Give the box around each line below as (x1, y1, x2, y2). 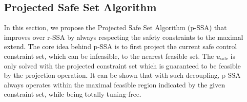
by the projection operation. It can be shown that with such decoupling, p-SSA (4, 70, 241, 80)
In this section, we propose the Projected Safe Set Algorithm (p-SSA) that (4, 22, 227, 33)
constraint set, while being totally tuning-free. (4, 89, 142, 99)
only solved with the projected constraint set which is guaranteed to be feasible (4, 60, 241, 70)
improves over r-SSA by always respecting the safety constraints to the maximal (4, 32, 243, 42)
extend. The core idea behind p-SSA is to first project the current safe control (4, 41, 237, 51)
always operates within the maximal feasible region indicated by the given (4, 79, 225, 89)
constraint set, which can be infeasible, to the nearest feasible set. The (4, 51, 214, 61)
